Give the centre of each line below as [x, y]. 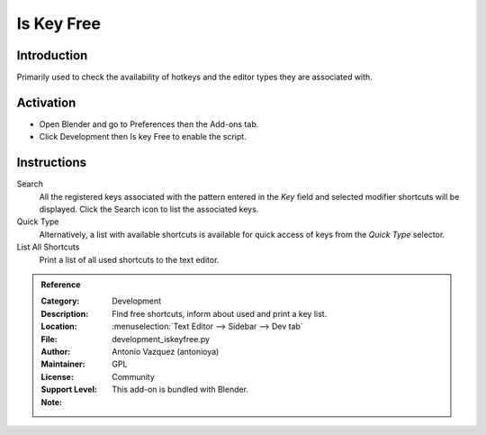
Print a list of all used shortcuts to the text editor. [129, 259]
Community [133, 376]
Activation [46, 102]
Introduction [52, 55]
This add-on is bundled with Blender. [180, 390]
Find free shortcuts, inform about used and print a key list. [220, 313]
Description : [65, 313]
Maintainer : [63, 364]
